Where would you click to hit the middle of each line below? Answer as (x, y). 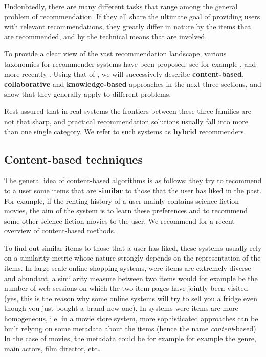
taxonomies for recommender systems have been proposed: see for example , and (130, 63)
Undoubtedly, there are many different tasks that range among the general (121, 6)
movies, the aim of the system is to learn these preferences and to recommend (126, 211)
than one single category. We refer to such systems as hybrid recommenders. (125, 131)
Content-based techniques (73, 159)
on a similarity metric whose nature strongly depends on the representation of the (132, 258)
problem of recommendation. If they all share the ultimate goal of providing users (132, 16)
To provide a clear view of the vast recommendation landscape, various (115, 54)
